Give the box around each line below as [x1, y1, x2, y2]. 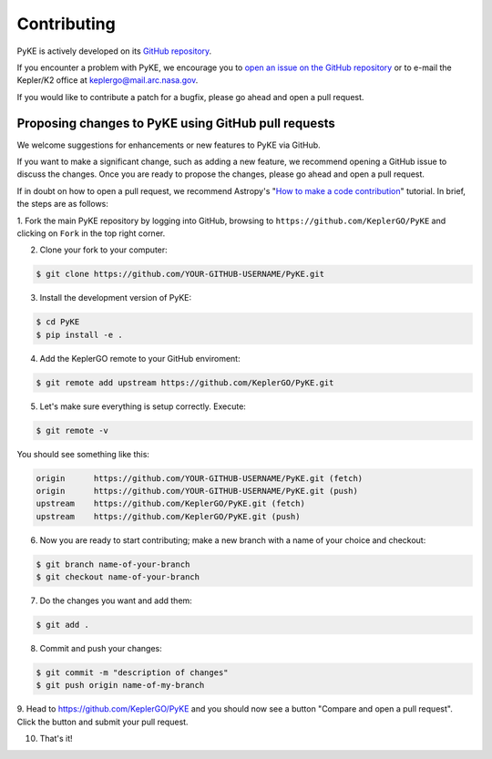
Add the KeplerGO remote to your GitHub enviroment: [39, 353, 241, 364]
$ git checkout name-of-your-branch [36, 572, 200, 582]
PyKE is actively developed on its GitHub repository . [16, 46, 212, 56]
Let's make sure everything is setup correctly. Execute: [39, 401, 246, 412]
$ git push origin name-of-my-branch [36, 680, 205, 691]
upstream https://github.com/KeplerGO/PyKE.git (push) [36, 511, 301, 521]
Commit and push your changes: [39, 643, 163, 654]
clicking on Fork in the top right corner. [16, 228, 166, 239]
